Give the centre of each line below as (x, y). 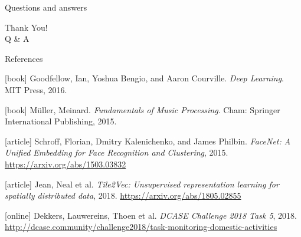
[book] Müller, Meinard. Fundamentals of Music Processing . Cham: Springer (143, 109)
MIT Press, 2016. (36, 89)
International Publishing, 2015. (61, 121)
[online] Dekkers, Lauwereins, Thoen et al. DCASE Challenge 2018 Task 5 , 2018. (151, 215)
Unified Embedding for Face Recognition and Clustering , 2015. (117, 152)
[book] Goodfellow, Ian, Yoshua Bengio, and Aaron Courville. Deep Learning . (144, 78)
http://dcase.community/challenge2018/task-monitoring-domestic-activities (141, 227)
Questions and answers (46, 7)
